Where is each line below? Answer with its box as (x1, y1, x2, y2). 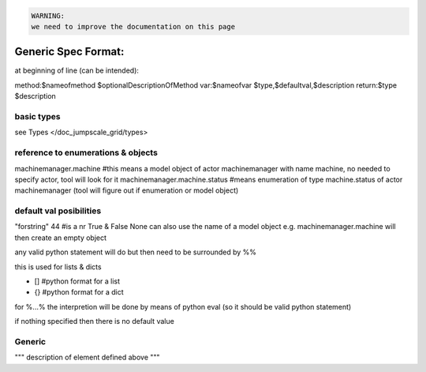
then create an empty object (14, 233, 106, 242)
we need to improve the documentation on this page (31, 22, 236, 31)
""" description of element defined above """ (14, 352, 161, 363)
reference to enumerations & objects (14, 147, 158, 158)
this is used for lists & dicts (14, 261, 102, 272)
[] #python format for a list (34, 276, 121, 286)
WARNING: (31, 11, 65, 20)
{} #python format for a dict (34, 287, 124, 297)
